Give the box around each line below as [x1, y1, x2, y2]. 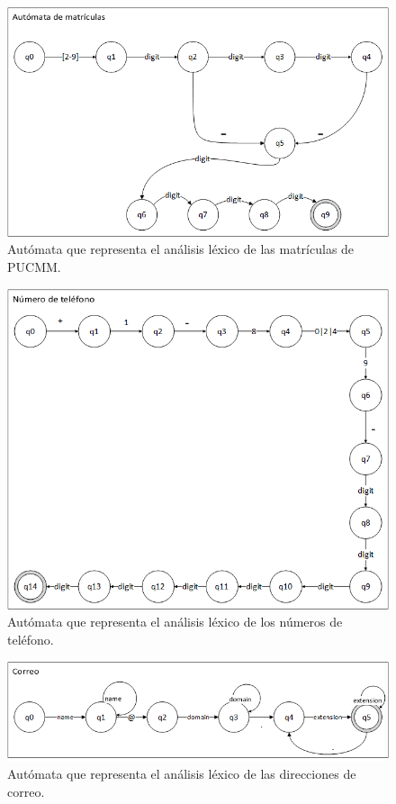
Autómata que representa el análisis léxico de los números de [7, 612, 343, 631]
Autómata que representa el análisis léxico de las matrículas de [7, 239, 355, 258]
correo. [7, 781, 45, 800]
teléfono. [7, 629, 54, 648]
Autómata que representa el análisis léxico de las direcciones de [7, 763, 356, 782]
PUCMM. [7, 257, 61, 276]
